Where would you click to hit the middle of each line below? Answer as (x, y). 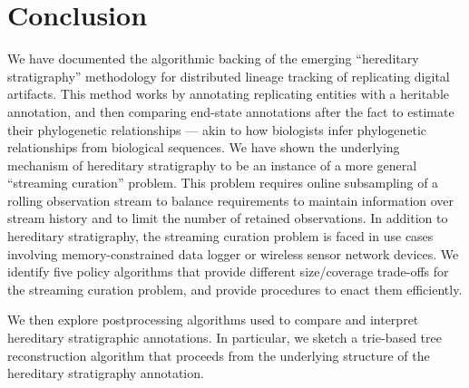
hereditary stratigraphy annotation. (106, 373)
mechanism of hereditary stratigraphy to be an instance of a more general (212, 165)
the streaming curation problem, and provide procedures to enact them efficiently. (235, 289)
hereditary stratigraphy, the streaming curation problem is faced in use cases (220, 236)
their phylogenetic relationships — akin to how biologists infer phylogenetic (217, 129)
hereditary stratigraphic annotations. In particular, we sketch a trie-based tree (225, 338)
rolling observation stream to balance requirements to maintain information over (231, 200)
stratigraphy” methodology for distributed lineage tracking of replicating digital (229, 76)
